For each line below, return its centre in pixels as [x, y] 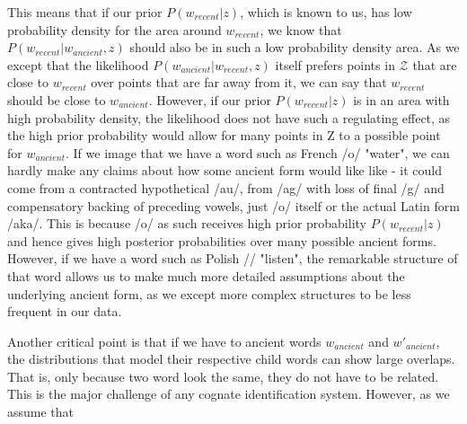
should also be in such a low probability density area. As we [295, 47]
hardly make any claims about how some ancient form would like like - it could [225, 170]
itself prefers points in [335, 64]
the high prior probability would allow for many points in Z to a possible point [224, 135]
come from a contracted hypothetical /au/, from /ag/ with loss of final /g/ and [226, 187]
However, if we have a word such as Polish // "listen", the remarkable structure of [233, 258]
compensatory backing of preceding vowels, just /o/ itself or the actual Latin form [233, 205]
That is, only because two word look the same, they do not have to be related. [223, 376]
